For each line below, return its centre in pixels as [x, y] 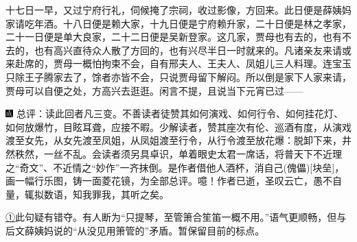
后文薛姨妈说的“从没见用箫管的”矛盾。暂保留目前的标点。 [135, 230]
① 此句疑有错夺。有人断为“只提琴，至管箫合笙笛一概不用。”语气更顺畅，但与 [176, 217]
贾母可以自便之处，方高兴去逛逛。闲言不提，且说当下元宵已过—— [154, 90]
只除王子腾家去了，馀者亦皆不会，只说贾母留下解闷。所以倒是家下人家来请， [178, 76]
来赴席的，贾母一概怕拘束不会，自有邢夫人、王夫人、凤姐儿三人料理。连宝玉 [178, 63]
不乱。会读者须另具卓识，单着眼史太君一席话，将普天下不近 [197, 153]
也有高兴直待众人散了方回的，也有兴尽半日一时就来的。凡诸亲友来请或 [193, 50]
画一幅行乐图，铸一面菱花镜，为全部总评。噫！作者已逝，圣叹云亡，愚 [164, 181]
